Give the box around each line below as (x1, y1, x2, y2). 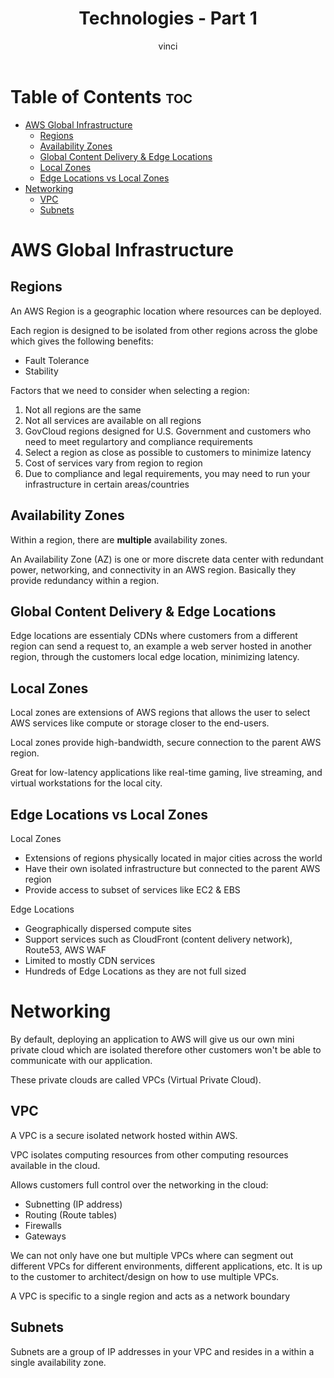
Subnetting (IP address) (24, 1198, 123, 1210)
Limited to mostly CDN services (24, 954, 156, 966)
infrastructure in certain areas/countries (24, 478, 190, 490)
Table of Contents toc (10, 85, 193, 108)
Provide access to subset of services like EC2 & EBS (24, 883, 241, 896)
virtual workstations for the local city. (10, 777, 163, 789)
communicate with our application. (10, 1054, 153, 1066)
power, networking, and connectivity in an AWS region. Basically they (10, 563, 297, 576)
